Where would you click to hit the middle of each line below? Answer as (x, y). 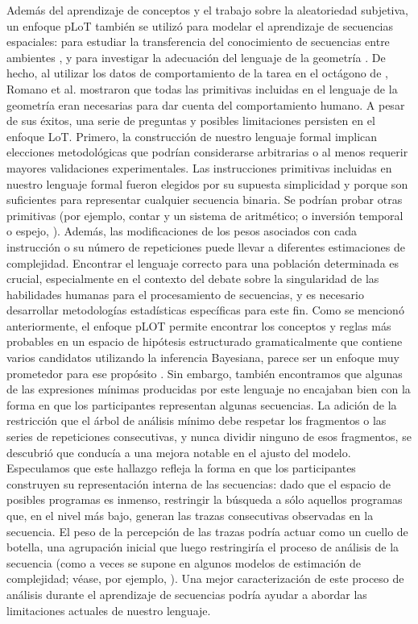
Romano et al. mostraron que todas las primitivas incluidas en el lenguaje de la (202, 88)
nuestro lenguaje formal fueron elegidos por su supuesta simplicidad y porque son (207, 183)
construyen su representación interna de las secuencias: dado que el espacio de (199, 483)
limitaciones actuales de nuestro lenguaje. (109, 610)
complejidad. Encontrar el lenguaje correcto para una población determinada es (203, 262)
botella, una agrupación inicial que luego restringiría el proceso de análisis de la (203, 547)
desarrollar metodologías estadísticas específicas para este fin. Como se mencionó (205, 310)
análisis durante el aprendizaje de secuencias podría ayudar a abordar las (187, 594)
